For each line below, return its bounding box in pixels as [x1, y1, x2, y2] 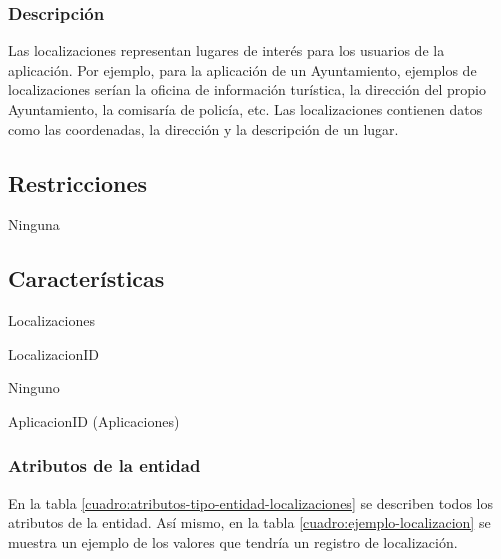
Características [8, 263, 165, 294]
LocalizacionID [8, 343, 99, 364]
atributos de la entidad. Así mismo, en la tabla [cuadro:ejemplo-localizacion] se [8, 512, 491, 533]
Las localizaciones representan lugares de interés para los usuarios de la [8, 40, 445, 61]
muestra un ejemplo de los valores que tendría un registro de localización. [8, 531, 458, 552]
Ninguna [8, 214, 60, 235]
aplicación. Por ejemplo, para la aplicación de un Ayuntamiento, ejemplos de [8, 59, 477, 80]
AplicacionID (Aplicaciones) [8, 410, 180, 431]
